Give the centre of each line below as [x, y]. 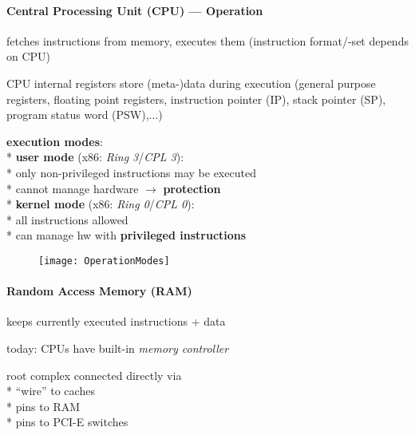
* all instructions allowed [67, 219]
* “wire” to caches [51, 391]
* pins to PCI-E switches [67, 422]
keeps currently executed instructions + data [116, 321]
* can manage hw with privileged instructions [126, 235]
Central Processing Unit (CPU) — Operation [135, 10]
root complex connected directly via [94, 375]
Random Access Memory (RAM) [99, 291]
